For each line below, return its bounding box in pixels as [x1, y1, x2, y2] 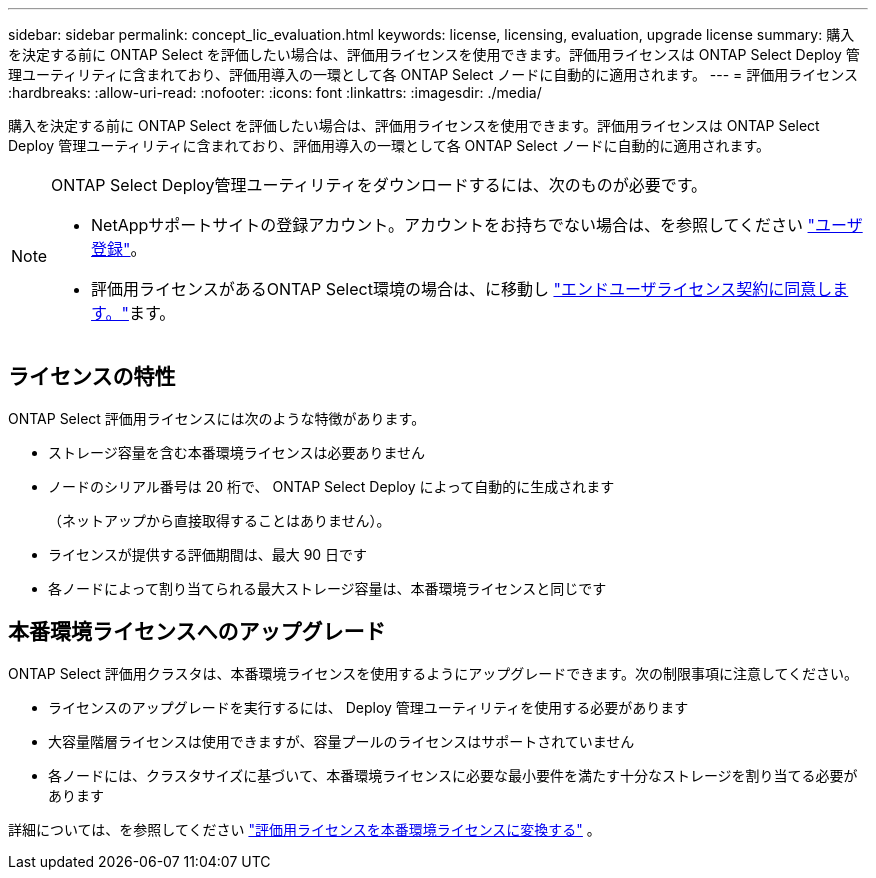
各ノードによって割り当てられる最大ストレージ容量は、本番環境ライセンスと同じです [48, 579, 607, 597]
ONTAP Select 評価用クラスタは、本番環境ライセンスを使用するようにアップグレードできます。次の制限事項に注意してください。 [8, 664, 859, 682]
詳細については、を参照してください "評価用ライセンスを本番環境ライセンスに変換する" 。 [8, 820, 601, 838]
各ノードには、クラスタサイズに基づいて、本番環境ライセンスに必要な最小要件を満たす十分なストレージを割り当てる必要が [48, 766, 858, 784]
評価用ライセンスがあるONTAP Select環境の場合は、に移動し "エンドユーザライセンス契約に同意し [91, 279, 833, 299]
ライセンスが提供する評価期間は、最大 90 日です [48, 545, 368, 563]
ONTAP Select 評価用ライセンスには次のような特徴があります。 [8, 409, 426, 427]
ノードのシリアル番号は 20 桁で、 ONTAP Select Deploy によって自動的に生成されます [48, 477, 615, 495]
